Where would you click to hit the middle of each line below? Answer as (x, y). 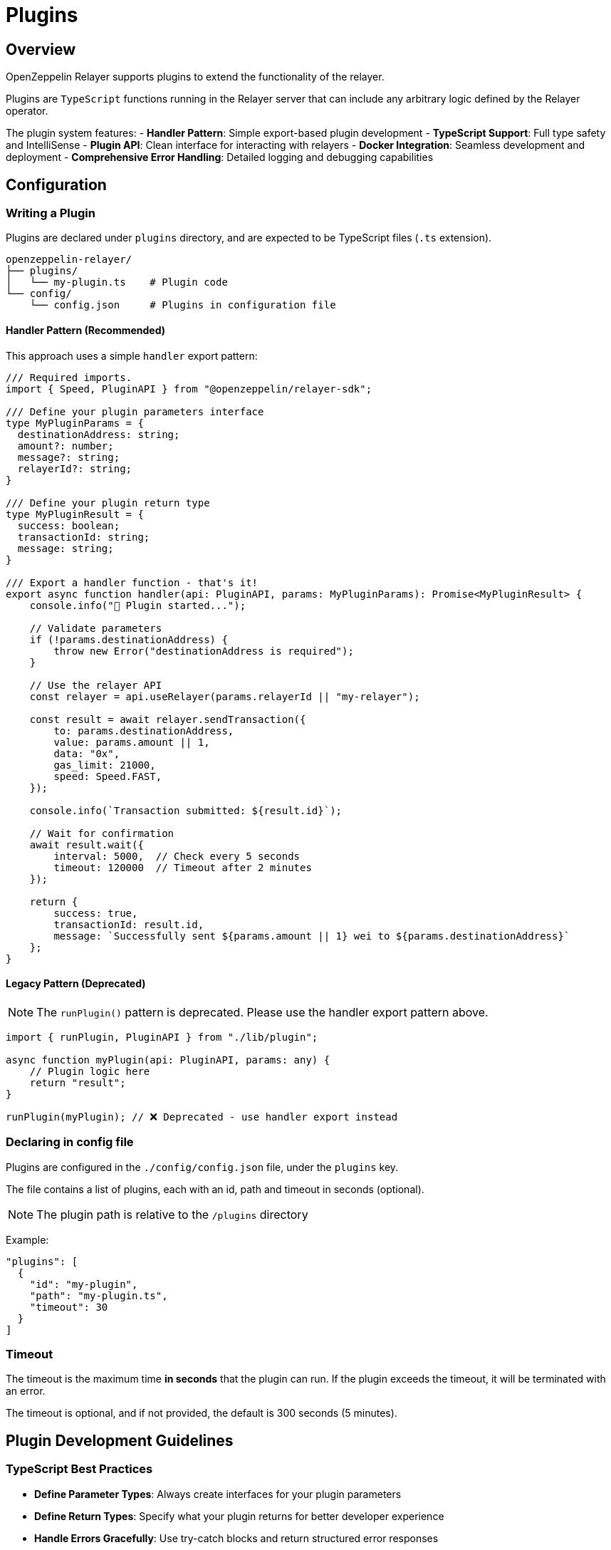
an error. (26, 1391)
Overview (41, 49)
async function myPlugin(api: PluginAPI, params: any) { (168, 1060)
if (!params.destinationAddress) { (129, 639)
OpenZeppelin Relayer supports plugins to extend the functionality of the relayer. (195, 77)
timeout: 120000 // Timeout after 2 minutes (183, 867)
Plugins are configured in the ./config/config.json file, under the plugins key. (202, 1167)
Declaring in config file (70, 1142)
